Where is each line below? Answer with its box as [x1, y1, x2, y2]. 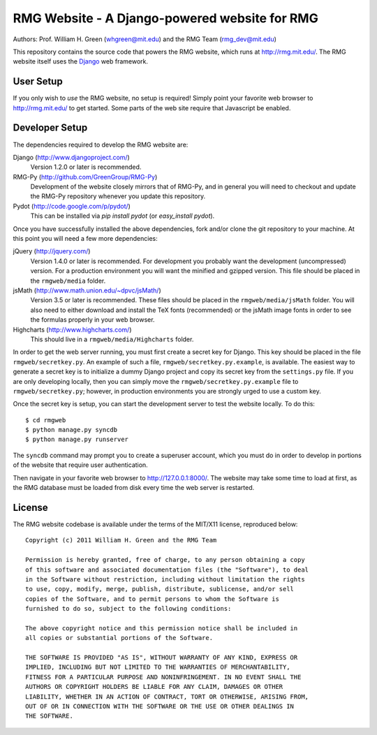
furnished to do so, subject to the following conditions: [25, 604, 232, 613]
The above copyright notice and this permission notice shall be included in [25, 624, 298, 632]
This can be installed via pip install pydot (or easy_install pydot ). [30, 211, 215, 220]
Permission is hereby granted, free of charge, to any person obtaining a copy [25, 556, 305, 564]
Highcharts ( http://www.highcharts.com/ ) [13, 325, 132, 334]
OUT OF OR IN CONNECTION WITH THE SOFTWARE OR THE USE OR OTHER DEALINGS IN [25, 702, 295, 710]
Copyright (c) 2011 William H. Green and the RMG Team [25, 536, 217, 544]
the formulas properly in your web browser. [30, 315, 155, 324]
